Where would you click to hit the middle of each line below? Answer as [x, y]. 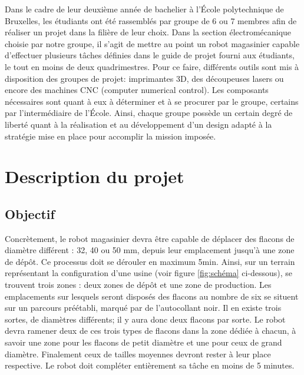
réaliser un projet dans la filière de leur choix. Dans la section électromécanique [148, 32]
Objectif [30, 213]
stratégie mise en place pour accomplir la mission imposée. [110, 136]
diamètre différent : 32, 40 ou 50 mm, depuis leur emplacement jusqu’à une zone [150, 250]
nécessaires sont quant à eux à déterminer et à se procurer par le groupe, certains [152, 101]
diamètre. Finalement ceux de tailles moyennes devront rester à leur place [138, 354]
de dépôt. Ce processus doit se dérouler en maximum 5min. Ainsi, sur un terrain [150, 261]
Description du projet [95, 176]
